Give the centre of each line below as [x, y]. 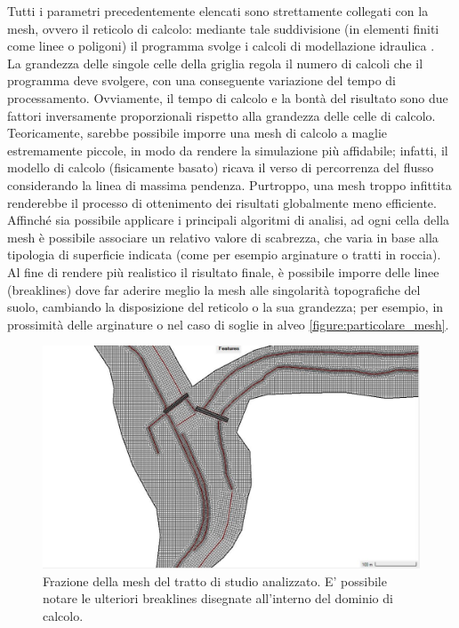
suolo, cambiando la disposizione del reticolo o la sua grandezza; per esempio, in [225, 307]
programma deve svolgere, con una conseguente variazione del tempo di [201, 80]
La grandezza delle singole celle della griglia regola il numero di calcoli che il [215, 63]
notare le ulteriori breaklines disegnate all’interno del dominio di [218, 598]
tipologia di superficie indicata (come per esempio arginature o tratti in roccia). [224, 254]
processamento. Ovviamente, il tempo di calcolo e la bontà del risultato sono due [228, 97]
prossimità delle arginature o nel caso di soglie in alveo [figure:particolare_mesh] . [228, 324]
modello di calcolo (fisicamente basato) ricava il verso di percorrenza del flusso [221, 167]
